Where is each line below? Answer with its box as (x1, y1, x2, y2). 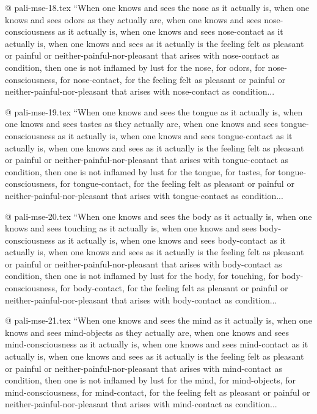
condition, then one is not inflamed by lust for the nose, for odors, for (5, 60, 265, 73)
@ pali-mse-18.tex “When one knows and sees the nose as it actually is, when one (5, 1, 310, 13)
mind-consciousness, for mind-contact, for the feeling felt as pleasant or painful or (5, 385, 310, 398)
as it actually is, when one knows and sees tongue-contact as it (57, 129, 293, 142)
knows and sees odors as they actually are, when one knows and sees (5, 13, 261, 26)
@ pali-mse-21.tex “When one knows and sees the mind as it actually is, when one (5, 314, 312, 327)
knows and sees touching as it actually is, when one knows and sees (5, 222, 257, 234)
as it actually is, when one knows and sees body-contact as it (57, 233, 286, 246)
